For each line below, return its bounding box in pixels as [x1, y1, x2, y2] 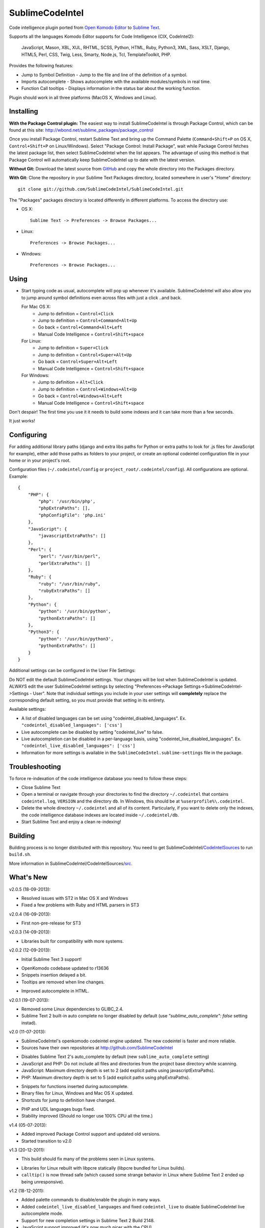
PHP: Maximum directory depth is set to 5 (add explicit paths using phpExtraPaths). [21, 1074, 190, 1080]
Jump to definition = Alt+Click [38, 379, 104, 385]
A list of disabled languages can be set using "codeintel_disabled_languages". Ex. [21, 715, 186, 721]
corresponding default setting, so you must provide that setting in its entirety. [9, 697, 165, 703]
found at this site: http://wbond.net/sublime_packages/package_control [9, 127, 154, 133]
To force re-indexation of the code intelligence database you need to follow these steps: [9, 775, 187, 781]
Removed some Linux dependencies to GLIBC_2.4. [21, 1006, 124, 1012]
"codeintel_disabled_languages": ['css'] [21, 723, 123, 728]
